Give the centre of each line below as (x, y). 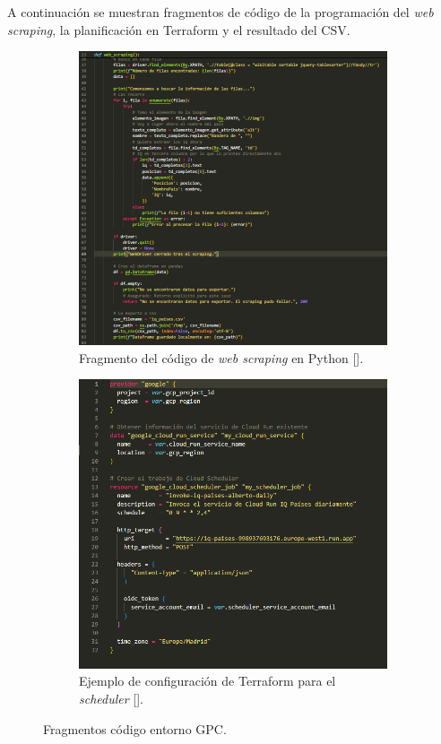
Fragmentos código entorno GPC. (135, 728)
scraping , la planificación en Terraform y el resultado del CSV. (179, 29)
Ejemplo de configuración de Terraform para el (208, 681)
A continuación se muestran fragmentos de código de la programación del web (220, 12)
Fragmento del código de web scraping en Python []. (221, 357)
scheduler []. (111, 698)
